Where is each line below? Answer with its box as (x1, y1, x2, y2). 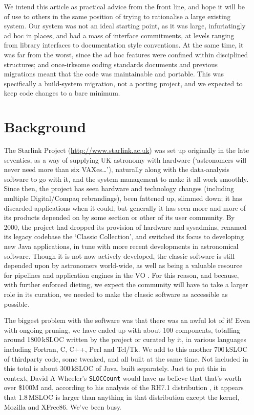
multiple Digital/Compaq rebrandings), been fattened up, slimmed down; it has (4, 193, 242, 203)
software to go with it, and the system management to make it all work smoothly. (4, 173, 249, 184)
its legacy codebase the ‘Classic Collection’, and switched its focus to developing (4, 231, 244, 242)
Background (4, 117, 86, 137)
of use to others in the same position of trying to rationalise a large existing (4, 11, 231, 21)
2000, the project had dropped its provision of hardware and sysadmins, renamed (4, 221, 247, 232)
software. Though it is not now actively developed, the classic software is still (4, 250, 235, 261)
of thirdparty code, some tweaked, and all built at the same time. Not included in (4, 353, 248, 364)
